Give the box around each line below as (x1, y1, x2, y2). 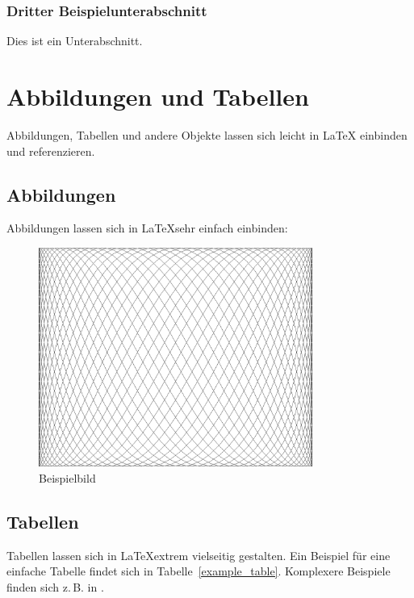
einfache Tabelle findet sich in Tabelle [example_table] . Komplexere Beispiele (6, 562, 391, 579)
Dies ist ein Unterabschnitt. (6, 32, 143, 49)
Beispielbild (39, 469, 96, 486)
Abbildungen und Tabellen (6, 80, 309, 112)
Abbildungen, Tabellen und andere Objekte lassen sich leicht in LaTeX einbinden (6, 126, 408, 143)
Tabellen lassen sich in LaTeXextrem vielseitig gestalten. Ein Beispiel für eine (6, 546, 391, 563)
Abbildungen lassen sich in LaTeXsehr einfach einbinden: (6, 220, 288, 236)
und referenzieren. (6, 142, 95, 159)
